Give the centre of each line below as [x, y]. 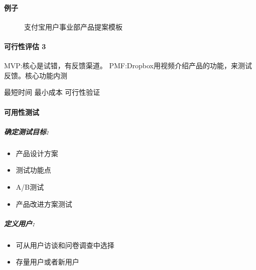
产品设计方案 [37, 153]
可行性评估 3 [25, 46]
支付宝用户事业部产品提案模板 [73, 26]
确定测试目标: [26, 131]
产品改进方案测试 [44, 204]
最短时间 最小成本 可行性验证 [52, 92]
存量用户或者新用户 [47, 262]
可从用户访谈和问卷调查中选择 [65, 245]
